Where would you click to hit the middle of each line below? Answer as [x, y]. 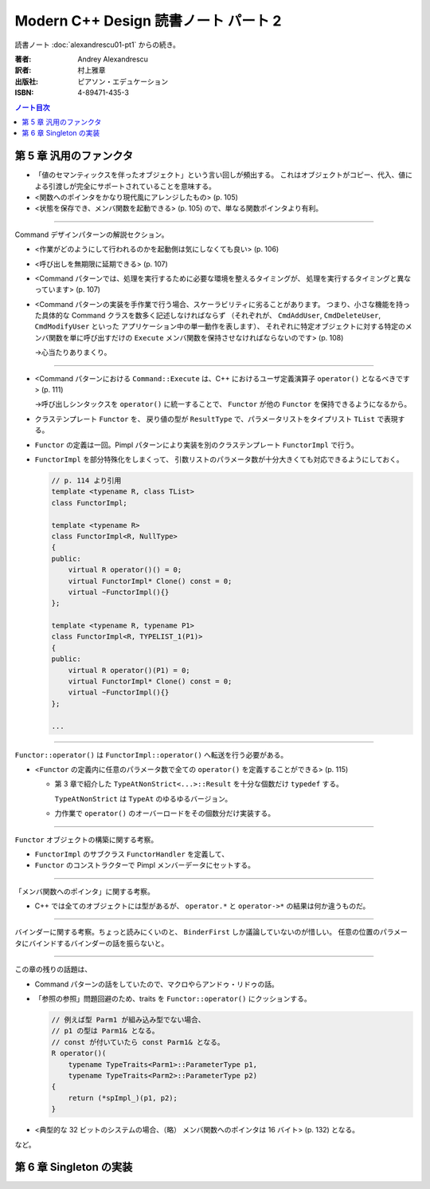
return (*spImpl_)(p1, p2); [123, 1098]
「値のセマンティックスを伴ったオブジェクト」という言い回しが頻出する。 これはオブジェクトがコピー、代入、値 [220, 175]
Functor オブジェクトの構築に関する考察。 [86, 839]
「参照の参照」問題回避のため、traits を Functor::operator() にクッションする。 [173, 999]
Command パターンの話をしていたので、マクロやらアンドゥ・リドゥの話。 [156, 984]
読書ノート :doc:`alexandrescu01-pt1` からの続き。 [98, 45]
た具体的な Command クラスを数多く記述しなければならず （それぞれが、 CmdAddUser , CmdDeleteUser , [208, 316]
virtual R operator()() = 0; [125, 570]
